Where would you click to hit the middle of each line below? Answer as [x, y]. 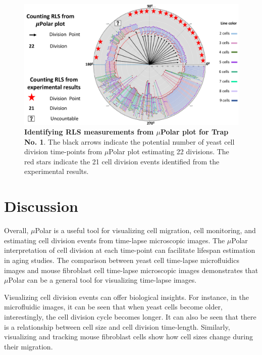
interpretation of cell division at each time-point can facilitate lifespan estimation [130, 250]
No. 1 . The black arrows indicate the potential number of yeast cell [129, 141]
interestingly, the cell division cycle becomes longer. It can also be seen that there [130, 316]
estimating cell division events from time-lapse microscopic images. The [115, 240]
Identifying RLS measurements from [89, 132]
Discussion [41, 206]
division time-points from [63, 151]
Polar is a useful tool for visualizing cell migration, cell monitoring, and [145, 230]
